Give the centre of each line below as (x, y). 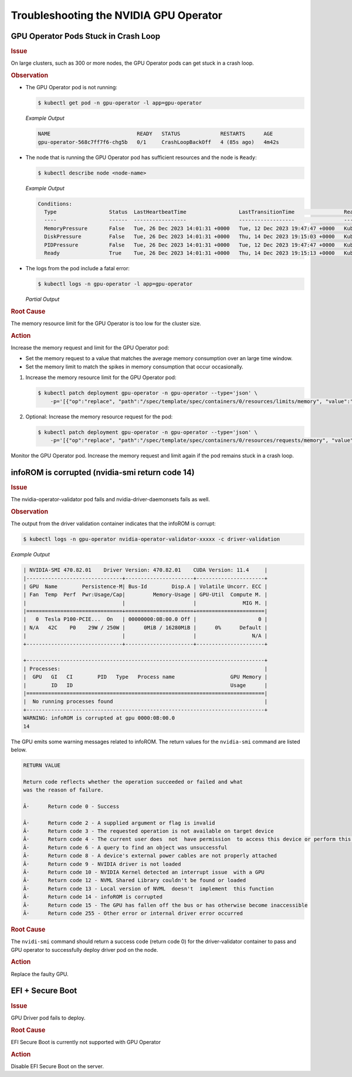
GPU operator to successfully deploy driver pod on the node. (84, 949)
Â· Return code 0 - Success (71, 806)
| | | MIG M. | (145, 603)
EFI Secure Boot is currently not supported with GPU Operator (86, 1042)
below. (19, 750)
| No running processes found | (145, 702)
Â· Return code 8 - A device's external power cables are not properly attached (150, 856)
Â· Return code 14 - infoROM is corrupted (93, 897)
